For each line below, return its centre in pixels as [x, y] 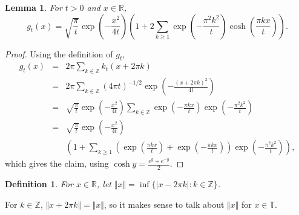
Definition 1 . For [39, 184]
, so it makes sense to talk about [164, 204]
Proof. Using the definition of [59, 53]
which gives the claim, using [57, 163]
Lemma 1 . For [34, 7]
